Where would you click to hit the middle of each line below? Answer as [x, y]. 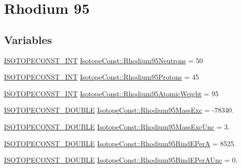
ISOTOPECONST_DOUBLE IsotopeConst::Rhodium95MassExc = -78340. [119, 110]
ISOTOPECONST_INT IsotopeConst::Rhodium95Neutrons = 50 [103, 60]
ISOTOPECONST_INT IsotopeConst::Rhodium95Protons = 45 [101, 77]
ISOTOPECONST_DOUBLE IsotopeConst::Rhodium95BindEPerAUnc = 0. [121, 160]
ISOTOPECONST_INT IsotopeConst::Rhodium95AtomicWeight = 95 [111, 93]
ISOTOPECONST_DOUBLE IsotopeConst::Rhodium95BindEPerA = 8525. [120, 143]
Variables [28, 39]
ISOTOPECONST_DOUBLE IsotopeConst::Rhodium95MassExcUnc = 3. [117, 126]
